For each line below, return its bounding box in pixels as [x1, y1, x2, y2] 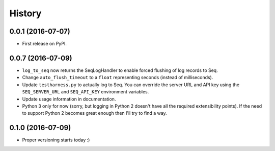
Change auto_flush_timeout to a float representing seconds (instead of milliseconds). [22, 74, 213, 81]
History [9, 8, 42, 19]
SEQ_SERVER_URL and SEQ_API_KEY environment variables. [22, 89, 149, 95]
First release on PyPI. [22, 41, 67, 47]
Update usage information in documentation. [22, 96, 116, 102]
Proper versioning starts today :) [22, 137, 90, 143]
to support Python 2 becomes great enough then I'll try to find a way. [22, 110, 168, 116]
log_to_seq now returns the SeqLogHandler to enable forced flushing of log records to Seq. [22, 67, 218, 73]
